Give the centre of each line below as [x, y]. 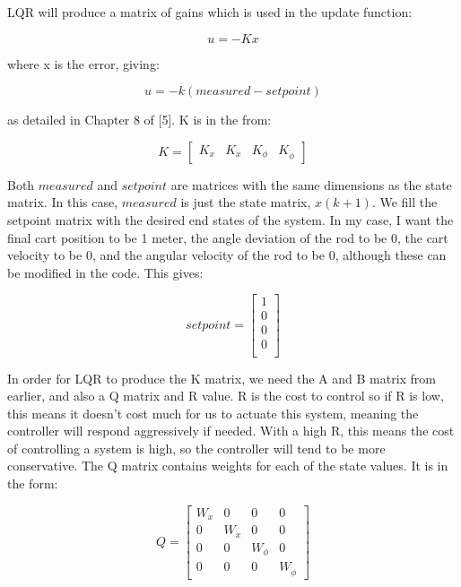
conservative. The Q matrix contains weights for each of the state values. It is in [228, 466]
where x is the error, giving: [83, 63]
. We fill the [404, 202]
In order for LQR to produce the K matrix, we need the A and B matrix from [222, 378]
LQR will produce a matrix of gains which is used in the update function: [210, 12]
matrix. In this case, [63, 202]
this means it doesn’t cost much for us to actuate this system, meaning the [213, 413]
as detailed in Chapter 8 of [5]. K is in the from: [139, 120]
